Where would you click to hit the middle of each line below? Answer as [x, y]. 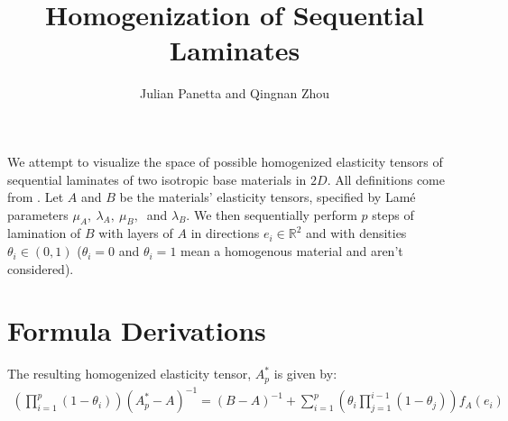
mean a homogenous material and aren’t [292, 251]
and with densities [356, 233]
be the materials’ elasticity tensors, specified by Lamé [268, 197]
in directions [225, 233]
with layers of [136, 233]
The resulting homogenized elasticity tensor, [129, 374]
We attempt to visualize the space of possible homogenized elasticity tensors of [225, 161]
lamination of [44, 233]
